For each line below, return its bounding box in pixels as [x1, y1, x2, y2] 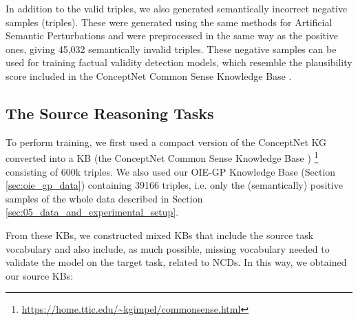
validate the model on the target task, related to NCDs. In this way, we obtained [6, 255, 347, 269]
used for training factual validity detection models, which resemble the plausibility [6, 55, 352, 70]
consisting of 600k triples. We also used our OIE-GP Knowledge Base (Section [6, 164, 336, 178]
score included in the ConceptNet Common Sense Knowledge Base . [6, 68, 292, 83]
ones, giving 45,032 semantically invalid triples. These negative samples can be [6, 41, 337, 56]
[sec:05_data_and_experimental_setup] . [6, 205, 179, 219]
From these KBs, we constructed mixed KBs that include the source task [6, 227, 314, 242]
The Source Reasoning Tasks [6, 102, 214, 123]
